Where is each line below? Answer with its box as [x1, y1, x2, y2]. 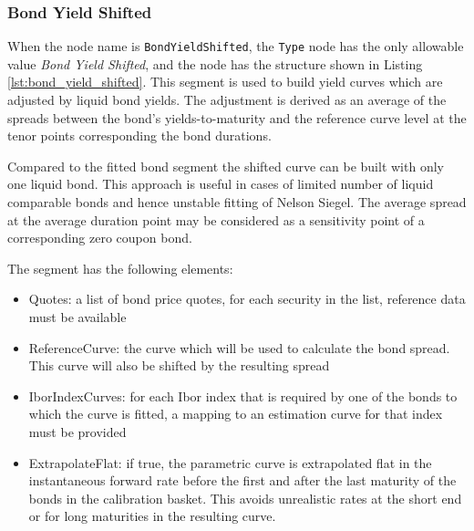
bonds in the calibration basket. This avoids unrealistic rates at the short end [28, 488, 462, 507]
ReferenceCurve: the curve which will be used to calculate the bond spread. [28, 338, 450, 357]
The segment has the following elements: [7, 258, 233, 277]
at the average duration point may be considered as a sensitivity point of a [7, 210, 425, 229]
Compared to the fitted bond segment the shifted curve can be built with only [7, 156, 444, 175]
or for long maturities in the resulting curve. [28, 506, 276, 526]
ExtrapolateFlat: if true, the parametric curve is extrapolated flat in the [28, 453, 432, 472]
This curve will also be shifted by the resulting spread [28, 356, 330, 375]
